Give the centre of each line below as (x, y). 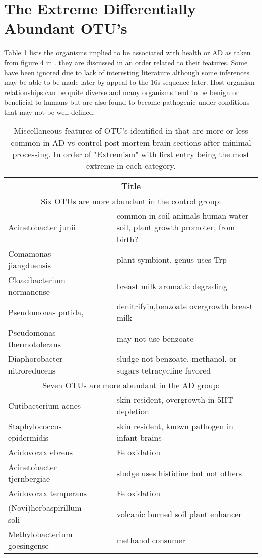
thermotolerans (35, 344)
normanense (29, 292)
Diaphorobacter (36, 359)
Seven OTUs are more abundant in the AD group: (131, 385)
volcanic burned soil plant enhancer (179, 514)
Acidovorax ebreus (41, 452)
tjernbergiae (29, 479)
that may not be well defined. (50, 111)
